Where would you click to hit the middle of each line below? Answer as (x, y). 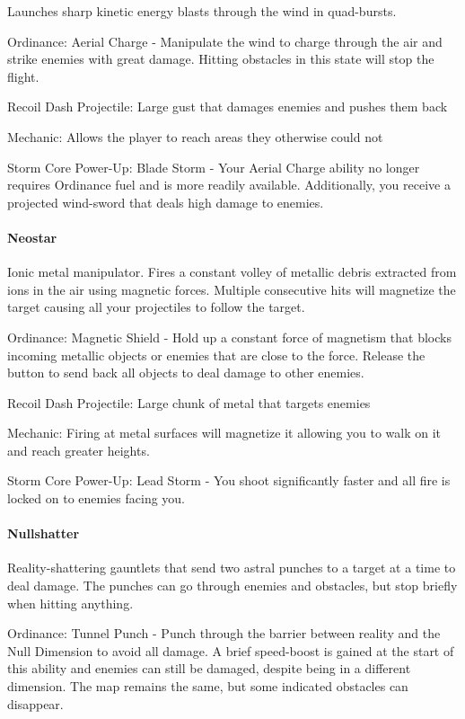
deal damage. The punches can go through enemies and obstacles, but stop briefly (232, 586)
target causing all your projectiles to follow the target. (156, 307)
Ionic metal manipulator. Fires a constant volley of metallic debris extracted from (232, 272)
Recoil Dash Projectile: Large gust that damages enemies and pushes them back (228, 107)
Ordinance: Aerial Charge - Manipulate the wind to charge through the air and (225, 41)
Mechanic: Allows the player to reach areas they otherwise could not (195, 136)
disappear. (35, 703)
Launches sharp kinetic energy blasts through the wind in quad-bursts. (202, 11)
